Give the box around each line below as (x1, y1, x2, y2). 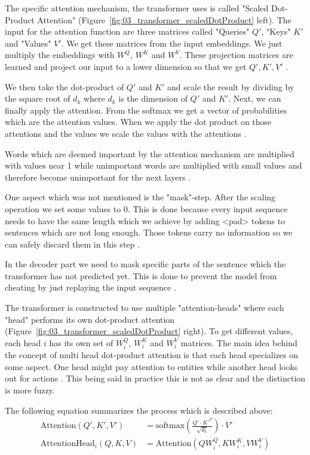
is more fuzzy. (5, 384, 55, 396)
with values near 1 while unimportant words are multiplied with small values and (5, 159, 302, 172)
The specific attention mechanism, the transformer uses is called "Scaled (5, 2, 269, 14)
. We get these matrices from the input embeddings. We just (61, 36, 283, 49)
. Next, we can (228, 92, 281, 105)
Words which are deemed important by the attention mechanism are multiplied (5, 147, 294, 160)
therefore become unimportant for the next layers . (5, 170, 191, 183)
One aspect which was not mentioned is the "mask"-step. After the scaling (5, 191, 276, 203)
